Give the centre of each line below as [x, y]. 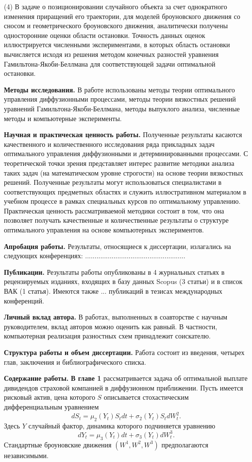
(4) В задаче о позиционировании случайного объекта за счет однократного [116, 6]
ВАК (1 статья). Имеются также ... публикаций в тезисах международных [113, 291]
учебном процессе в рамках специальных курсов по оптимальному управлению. [122, 201]
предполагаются [185, 444]
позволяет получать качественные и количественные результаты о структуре [116, 220]
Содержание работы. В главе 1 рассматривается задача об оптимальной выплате [126, 378]
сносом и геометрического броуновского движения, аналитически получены [116, 26]
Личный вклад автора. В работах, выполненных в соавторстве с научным [116, 317]
